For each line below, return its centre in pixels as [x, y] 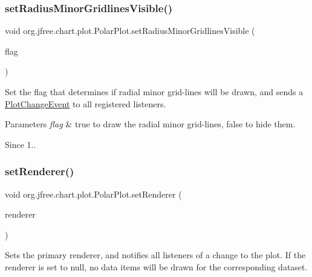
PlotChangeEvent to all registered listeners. [86, 103]
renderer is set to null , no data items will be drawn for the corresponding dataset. [156, 266]
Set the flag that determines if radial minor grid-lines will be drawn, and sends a [154, 92]
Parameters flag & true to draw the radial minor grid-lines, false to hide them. [150, 124]
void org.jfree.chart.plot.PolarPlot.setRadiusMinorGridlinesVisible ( [130, 31]
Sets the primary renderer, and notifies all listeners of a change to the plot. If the [155, 255]
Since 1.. [21, 144]
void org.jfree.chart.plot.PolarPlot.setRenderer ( [93, 194]
